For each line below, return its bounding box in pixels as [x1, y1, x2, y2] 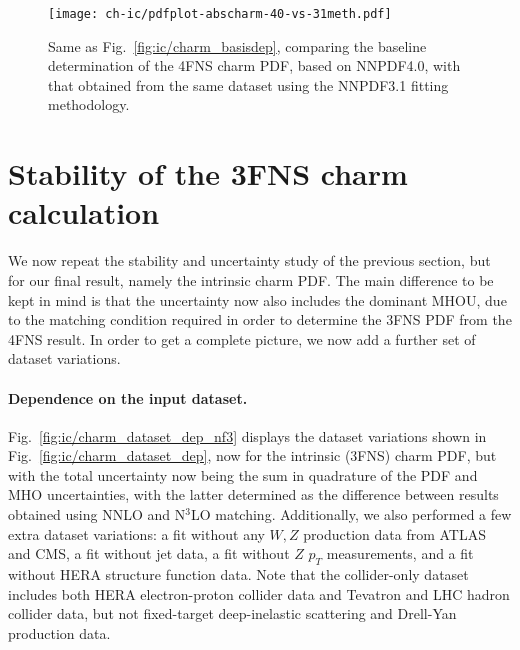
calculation [8, 192, 160, 233]
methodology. [48, 94, 130, 115]
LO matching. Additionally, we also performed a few [190, 504, 512, 525]
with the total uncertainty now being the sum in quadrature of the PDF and [8, 464, 478, 485]
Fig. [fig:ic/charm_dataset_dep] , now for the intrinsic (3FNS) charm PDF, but [8, 445, 497, 466]
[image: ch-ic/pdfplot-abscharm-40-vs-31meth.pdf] [48, 7, 392, 21]
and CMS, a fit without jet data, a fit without [8, 543, 290, 564]
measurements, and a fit [326, 543, 474, 564]
